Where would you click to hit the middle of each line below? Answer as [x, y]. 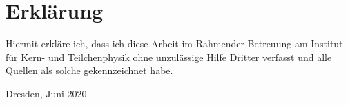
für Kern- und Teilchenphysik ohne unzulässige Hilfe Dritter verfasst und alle [169, 57]
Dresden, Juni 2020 [46, 93]
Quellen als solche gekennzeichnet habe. [89, 70]
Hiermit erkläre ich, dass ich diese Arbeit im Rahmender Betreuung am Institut [174, 44]
